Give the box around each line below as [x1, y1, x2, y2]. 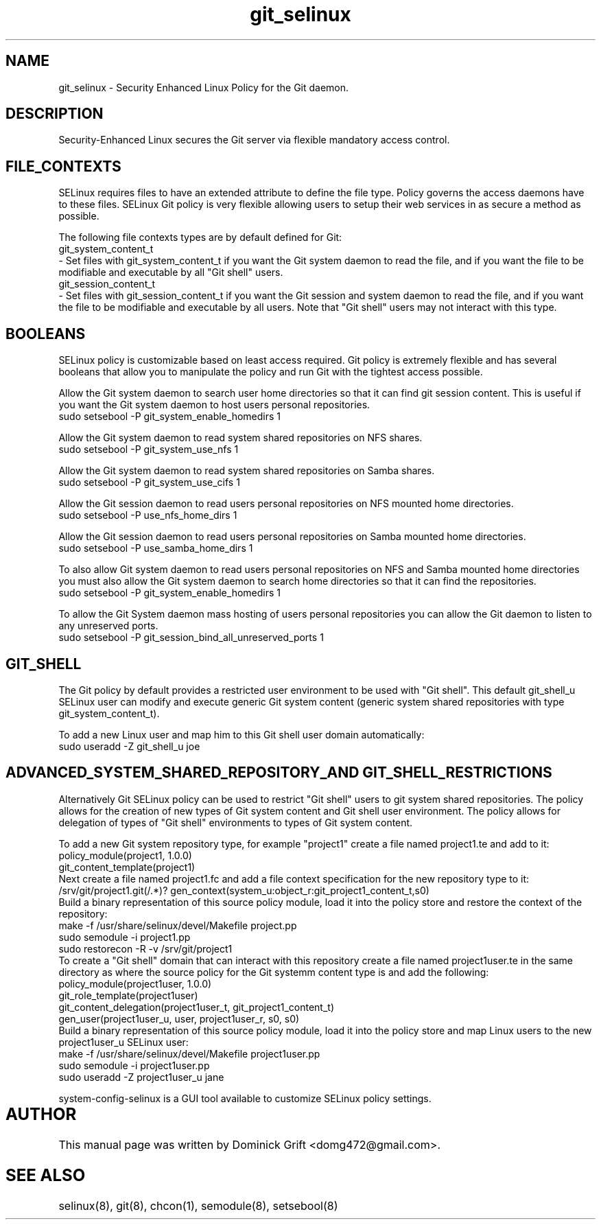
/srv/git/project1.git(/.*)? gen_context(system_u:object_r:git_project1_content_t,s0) [58, 884, 429, 896]
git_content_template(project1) [58, 861, 196, 873]
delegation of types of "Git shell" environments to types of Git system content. [58, 816, 413, 828]
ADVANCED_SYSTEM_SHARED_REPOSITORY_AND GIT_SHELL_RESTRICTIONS [5, 764, 552, 782]
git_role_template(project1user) [58, 989, 198, 1001]
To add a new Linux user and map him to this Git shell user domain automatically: [58, 728, 425, 740]
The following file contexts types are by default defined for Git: [58, 231, 342, 244]
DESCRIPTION [5, 105, 104, 123]
